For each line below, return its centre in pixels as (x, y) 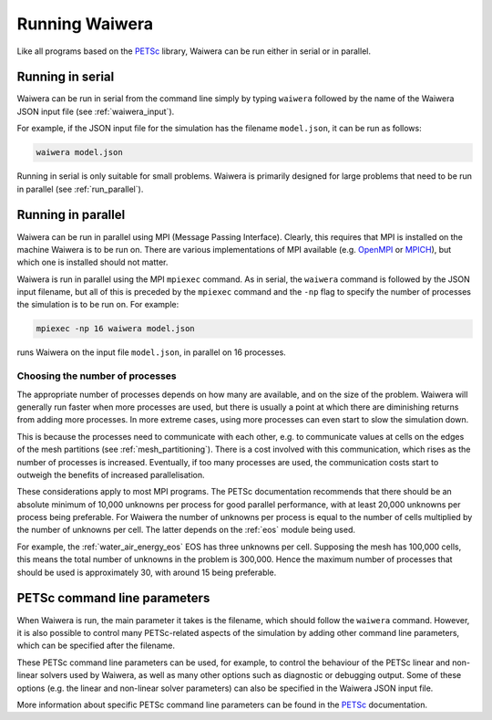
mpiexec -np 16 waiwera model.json (115, 329)
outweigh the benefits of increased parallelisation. (111, 475)
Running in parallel (71, 215)
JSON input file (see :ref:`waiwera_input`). (96, 111)
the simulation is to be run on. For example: (98, 305)
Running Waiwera (85, 24)
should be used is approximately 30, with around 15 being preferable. (147, 572)
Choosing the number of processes (97, 376)
